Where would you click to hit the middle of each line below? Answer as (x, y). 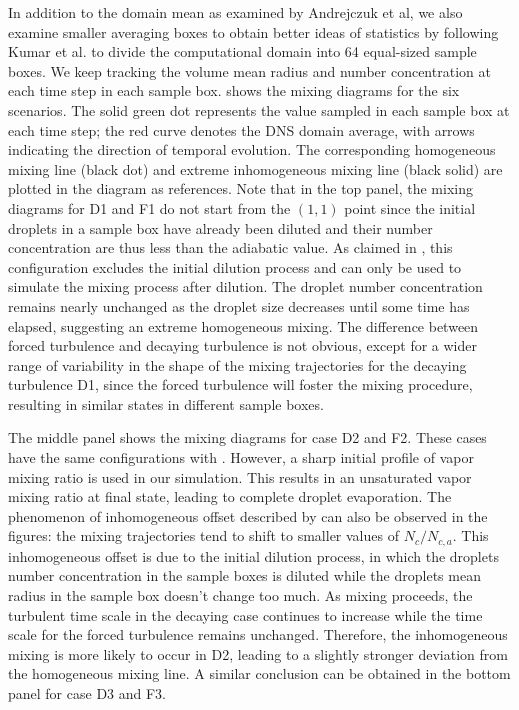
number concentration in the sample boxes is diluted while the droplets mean (244, 575)
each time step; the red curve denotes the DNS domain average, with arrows (241, 129)
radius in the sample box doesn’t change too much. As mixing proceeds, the (240, 595)
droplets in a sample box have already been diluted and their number (220, 227)
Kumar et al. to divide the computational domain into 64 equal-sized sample (242, 51)
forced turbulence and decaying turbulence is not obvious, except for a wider (242, 345)
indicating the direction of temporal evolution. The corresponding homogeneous (252, 149)
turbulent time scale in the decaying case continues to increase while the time (245, 614)
